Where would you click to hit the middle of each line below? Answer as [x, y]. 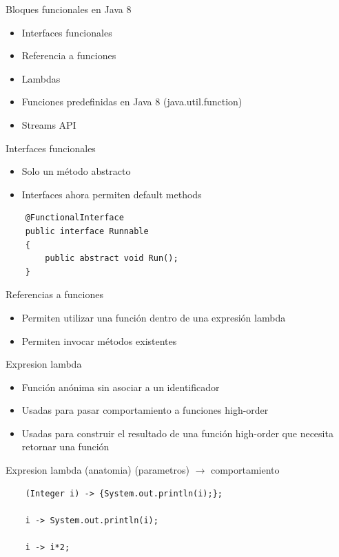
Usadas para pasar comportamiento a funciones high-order [145, 410]
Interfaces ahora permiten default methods [112, 194]
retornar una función [65, 446]
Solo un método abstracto [76, 171]
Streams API [49, 124]
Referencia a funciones [69, 55]
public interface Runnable [87, 231]
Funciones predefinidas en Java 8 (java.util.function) [132, 102]
